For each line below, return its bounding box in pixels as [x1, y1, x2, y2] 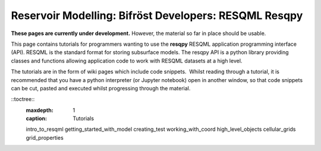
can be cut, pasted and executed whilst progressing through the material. [11, 84, 191, 92]
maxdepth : [26, 106, 53, 114]
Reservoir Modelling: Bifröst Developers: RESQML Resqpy [11, 9, 303, 22]
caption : [26, 115, 48, 122]
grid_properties [26, 134, 64, 141]
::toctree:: [11, 96, 35, 103]
